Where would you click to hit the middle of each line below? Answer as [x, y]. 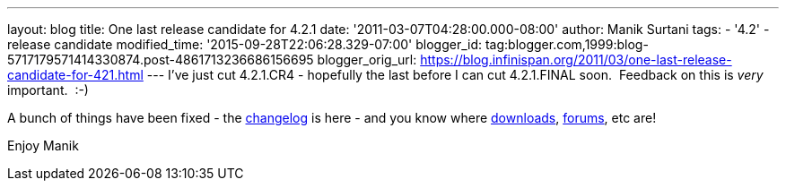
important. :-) [48, 90]
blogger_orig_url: [367, 60]
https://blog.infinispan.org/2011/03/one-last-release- [576, 60]
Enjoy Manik [43, 145]
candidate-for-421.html [75, 75]
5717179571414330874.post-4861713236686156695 [161, 60]
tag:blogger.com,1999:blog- [567, 44]
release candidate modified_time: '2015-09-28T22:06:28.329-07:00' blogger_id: [245, 44]
